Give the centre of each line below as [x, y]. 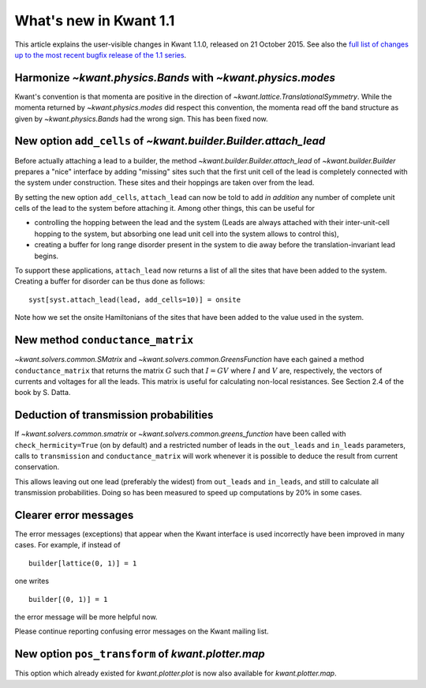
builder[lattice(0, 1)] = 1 [83, 563]
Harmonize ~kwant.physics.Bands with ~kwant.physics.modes [175, 78]
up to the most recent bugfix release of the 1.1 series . [101, 55]
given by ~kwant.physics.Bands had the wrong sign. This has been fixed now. [141, 118]
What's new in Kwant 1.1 [95, 21]
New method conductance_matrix [104, 340]
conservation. [37, 467]
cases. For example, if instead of [68, 545]
